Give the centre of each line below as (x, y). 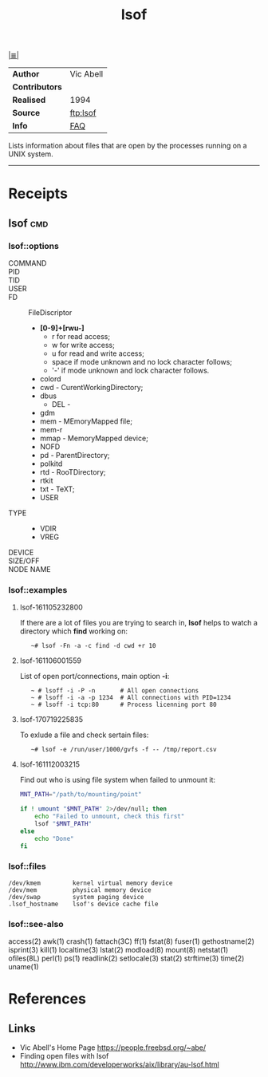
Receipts (38, 194)
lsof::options (34, 246)
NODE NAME (30, 570)
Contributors (37, 87)
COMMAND (28, 263)
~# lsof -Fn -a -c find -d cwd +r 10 (93, 646)
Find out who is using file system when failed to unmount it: (118, 780)
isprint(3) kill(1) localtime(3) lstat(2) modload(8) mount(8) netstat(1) (118, 950)
